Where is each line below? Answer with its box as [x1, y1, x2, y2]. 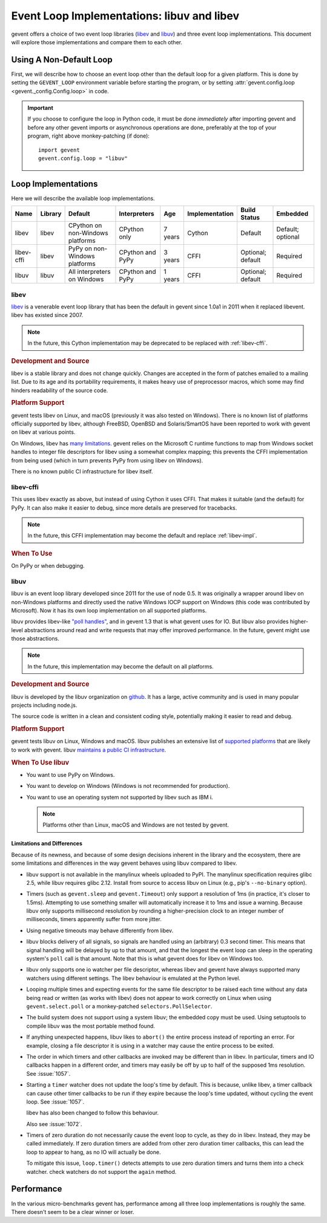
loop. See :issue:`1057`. [26, 1098, 85, 1105]
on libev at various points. [11, 428, 76, 436]
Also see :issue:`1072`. [26, 1120, 82, 1127]
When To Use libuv [11, 758, 70, 767]
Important [27, 104, 54, 112]
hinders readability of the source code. [11, 387, 108, 394]
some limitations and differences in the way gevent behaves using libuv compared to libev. [11, 859, 237, 867]
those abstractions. [11, 635, 60, 642]
